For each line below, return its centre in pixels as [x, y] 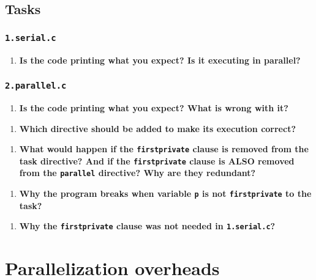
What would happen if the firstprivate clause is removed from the [164, 149]
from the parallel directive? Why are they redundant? [137, 173]
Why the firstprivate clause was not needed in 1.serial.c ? [147, 226]
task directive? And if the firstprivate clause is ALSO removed [157, 160]
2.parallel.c [36, 86]
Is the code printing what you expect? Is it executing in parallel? [160, 60]
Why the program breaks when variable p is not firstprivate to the [165, 193]
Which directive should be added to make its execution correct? [158, 128]
